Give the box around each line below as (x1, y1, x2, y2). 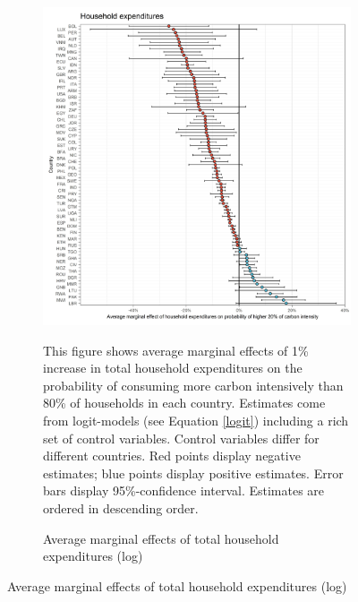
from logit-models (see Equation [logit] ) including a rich (43, 411, 349, 430)
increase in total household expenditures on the (43, 358, 303, 377)
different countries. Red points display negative (43, 446, 301, 465)
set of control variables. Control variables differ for (43, 428, 320, 447)
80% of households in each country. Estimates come (43, 393, 326, 412)
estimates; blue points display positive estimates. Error (43, 463, 344, 482)
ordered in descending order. (43, 499, 199, 518)
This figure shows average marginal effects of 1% (43, 340, 309, 359)
